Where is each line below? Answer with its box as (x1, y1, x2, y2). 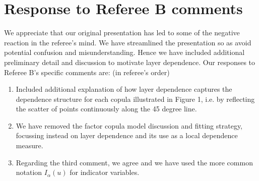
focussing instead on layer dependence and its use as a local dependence (16, 130, 238, 141)
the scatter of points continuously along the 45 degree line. (16, 103, 197, 114)
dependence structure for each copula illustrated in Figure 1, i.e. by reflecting (16, 93, 255, 104)
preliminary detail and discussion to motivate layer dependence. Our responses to (4, 56, 255, 67)
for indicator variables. (70, 167, 140, 177)
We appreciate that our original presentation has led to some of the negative (4, 27, 240, 38)
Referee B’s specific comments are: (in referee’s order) (4, 67, 170, 77)
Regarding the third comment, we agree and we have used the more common (16, 157, 253, 167)
